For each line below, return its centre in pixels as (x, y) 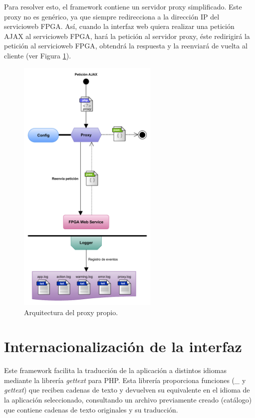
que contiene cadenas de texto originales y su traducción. (91, 409)
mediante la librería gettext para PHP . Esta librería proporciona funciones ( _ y (125, 380)
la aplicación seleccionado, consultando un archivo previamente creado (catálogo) (128, 400)
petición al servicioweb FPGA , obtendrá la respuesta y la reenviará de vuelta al (126, 46)
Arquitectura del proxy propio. (71, 312)
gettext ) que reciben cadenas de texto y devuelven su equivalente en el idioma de (127, 390)
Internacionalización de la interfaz (123, 346)
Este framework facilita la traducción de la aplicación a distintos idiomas (115, 370)
